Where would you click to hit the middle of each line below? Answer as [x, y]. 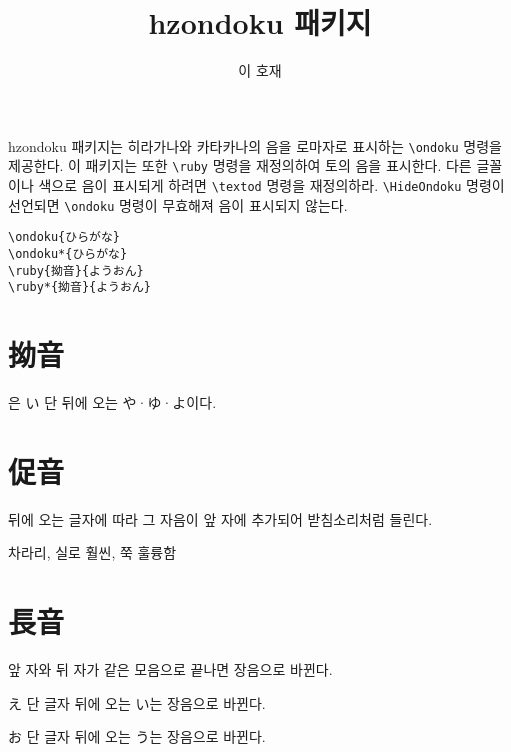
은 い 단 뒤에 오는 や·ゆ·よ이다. [112, 402]
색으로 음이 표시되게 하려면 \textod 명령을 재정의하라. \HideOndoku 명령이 [271, 185]
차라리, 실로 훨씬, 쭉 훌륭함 [92, 552]
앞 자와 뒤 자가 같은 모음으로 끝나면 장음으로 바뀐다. [170, 669]
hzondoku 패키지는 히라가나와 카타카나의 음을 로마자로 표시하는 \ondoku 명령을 [255, 145]
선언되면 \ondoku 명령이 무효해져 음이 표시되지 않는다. [178, 204]
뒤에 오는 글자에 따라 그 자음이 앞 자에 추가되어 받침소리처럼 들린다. [220, 518]
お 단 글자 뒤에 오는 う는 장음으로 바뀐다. [137, 736]
